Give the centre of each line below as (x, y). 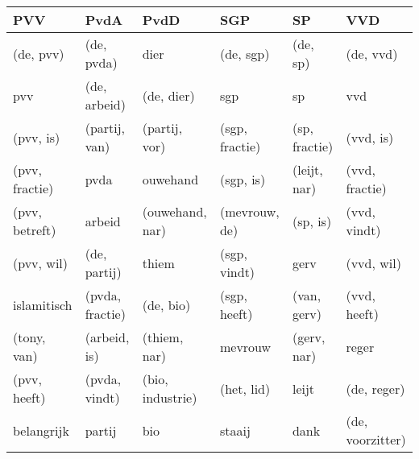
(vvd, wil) (373, 263)
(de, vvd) (372, 53)
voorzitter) (376, 439)
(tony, (29, 337)
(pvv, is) (37, 137)
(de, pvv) (39, 53)
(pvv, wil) (41, 263)
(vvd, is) (370, 137)
